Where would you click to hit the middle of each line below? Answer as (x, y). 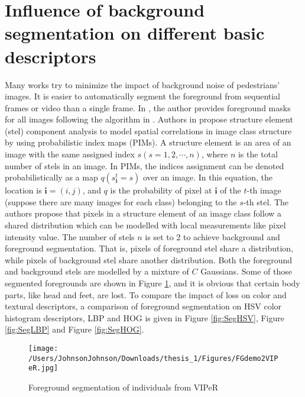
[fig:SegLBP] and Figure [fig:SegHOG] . (74, 329)
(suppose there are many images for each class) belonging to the (121, 201)
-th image (264, 190)
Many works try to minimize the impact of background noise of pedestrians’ (142, 84)
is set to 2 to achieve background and (212, 236)
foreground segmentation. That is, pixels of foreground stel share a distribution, (149, 248)
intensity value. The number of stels (70, 236)
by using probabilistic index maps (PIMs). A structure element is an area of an (148, 142)
